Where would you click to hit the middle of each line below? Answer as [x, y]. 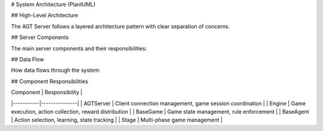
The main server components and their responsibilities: [79, 48]
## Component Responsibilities [50, 81]
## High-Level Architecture [45, 16]
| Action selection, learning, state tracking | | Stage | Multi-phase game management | [117, 120]
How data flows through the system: [56, 70]
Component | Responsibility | [47, 92]
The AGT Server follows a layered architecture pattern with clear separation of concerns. [121, 26]
